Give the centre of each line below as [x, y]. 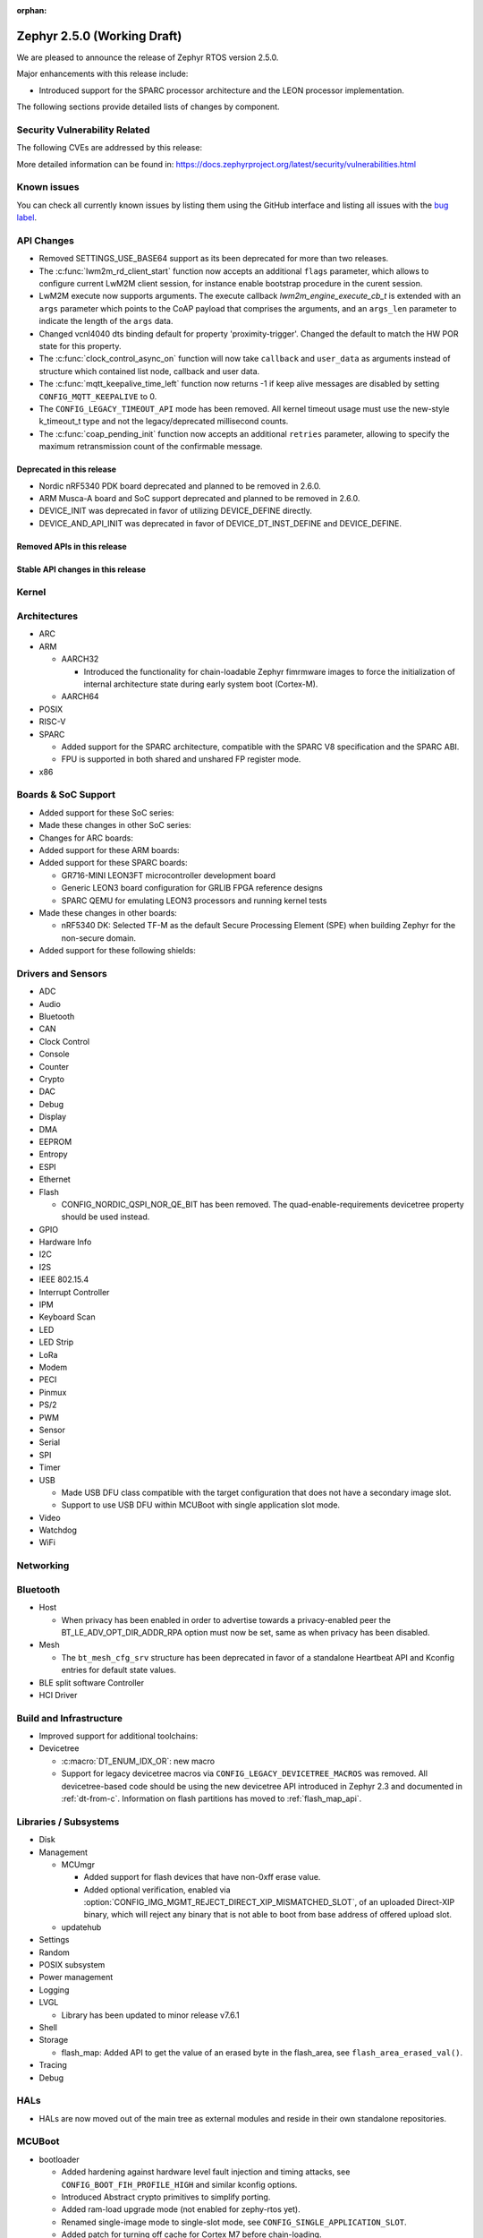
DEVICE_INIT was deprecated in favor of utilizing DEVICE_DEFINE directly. [175, 511]
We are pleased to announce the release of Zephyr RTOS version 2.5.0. [148, 57]
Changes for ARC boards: [86, 838]
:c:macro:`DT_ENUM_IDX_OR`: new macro [138, 1761]
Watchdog [58, 1530]
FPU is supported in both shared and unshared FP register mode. [181, 759]
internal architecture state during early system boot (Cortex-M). [201, 684]
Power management [76, 1977]
